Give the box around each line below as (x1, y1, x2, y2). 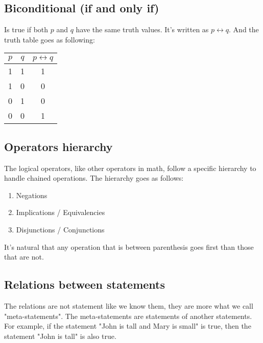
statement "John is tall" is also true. (4, 330, 116, 341)
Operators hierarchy (4, 138, 113, 154)
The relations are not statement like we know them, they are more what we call (4, 300, 253, 311)
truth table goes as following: (4, 34, 95, 45)
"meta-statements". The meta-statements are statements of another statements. (4, 310, 252, 321)
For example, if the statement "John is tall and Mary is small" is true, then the (4, 320, 251, 331)
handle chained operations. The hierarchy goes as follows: (4, 173, 184, 183)
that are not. (4, 251, 44, 262)
